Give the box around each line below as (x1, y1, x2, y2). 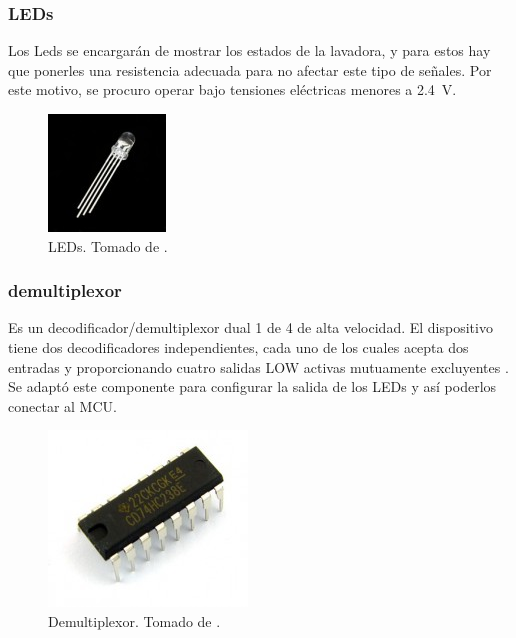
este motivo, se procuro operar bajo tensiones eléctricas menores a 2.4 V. (8, 79, 457, 100)
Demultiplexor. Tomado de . (48, 610, 221, 631)
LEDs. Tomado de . (48, 235, 168, 256)
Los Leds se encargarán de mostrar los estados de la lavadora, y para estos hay (8, 40, 491, 61)
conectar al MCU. (8, 395, 117, 416)
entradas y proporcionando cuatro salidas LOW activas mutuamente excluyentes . (8, 356, 509, 377)
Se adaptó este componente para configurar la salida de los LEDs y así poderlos (8, 376, 497, 397)
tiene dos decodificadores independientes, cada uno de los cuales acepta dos (8, 337, 469, 357)
